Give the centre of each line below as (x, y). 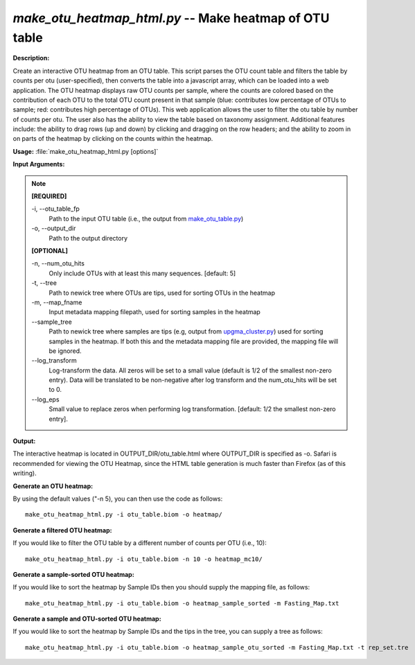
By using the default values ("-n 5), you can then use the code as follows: (118, 499)
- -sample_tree (52, 322)
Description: (31, 58)
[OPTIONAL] (50, 250)
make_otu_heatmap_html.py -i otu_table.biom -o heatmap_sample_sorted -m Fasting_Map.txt (182, 603)
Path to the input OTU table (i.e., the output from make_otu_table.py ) (146, 218)
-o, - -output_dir (54, 228)
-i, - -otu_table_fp (55, 209)
